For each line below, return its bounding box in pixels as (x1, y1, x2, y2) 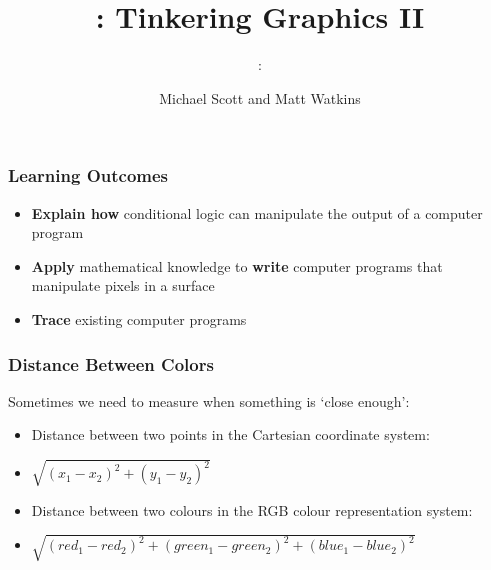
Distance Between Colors (8, 351, 214, 376)
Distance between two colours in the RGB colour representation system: (31, 499, 473, 520)
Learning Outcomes (8, 163, 169, 188)
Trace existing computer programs (31, 308, 247, 329)
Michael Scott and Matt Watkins (159, 87, 361, 108)
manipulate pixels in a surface (31, 275, 215, 296)
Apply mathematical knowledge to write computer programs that (31, 255, 443, 276)
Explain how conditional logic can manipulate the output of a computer (31, 202, 483, 223)
